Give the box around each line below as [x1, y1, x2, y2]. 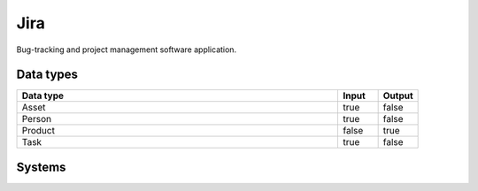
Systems [16, 159, 66, 174]
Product [21, 125, 55, 137]
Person [21, 113, 52, 126]
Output [382, 89, 413, 102]
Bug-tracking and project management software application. [16, 44, 237, 55]
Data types [16, 67, 79, 82]
